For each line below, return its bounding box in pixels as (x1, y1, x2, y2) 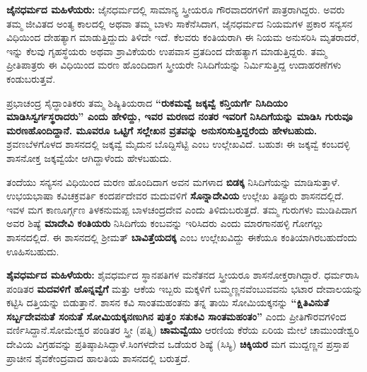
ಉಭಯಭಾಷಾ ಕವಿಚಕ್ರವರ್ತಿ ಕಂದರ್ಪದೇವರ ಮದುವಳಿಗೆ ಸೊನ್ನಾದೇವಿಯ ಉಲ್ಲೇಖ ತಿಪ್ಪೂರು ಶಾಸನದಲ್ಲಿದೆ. (6, 188, 344, 203)
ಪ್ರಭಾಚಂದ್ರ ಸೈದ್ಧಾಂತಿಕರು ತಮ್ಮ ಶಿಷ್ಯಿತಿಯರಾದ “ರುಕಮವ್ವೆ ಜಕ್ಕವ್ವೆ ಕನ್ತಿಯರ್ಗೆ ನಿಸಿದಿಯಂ (6, 95, 288, 110)
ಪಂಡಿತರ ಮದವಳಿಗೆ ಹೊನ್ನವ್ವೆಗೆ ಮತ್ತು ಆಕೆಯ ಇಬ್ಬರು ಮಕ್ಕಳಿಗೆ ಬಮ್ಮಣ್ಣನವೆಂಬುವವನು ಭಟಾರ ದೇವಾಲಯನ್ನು (6, 281, 363, 296)
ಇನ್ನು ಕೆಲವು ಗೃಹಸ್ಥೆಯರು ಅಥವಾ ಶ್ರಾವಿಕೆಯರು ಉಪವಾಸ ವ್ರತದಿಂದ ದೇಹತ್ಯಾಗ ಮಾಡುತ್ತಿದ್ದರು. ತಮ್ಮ (6, 43, 327, 58)
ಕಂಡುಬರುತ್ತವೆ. (6, 71, 56, 86)
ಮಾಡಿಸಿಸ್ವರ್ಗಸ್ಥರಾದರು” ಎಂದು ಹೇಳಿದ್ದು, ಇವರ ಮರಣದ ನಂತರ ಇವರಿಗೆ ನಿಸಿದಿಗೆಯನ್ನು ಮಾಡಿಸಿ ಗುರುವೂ (6, 109, 353, 124)
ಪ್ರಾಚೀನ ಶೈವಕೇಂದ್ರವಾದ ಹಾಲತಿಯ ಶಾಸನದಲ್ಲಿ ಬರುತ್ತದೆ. (6, 350, 190, 365)
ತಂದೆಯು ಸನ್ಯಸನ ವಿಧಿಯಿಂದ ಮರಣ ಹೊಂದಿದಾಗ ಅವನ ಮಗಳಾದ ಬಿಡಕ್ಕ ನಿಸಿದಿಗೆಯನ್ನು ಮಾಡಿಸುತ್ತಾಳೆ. (6, 174, 340, 189)
